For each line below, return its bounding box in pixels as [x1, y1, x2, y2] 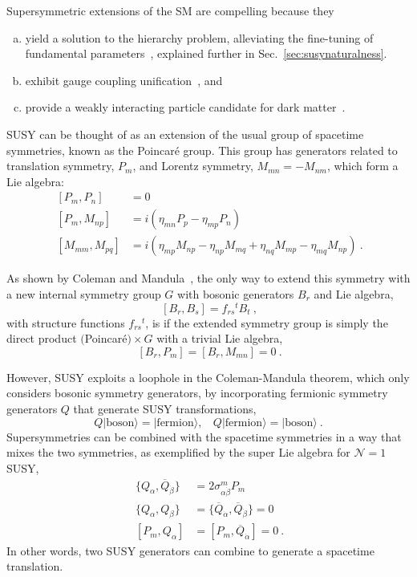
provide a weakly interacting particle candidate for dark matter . [25, 99, 346, 116]
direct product [6, 330, 77, 347]
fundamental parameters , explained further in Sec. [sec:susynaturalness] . [25, 45, 387, 62]
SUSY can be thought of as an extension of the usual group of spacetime [6, 125, 364, 142]
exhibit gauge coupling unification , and [25, 71, 223, 88]
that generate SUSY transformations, [73, 400, 257, 417]
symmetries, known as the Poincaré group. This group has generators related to [6, 141, 398, 158]
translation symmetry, [6, 157, 115, 174]
